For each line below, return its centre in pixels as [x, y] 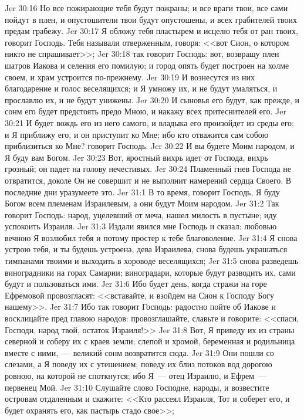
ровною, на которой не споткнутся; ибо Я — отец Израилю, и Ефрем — [136, 375]
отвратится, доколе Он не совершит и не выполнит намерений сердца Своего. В [148, 180]
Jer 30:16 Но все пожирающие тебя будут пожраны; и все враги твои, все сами [146, 8]
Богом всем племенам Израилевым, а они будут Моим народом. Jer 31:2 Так [142, 203]
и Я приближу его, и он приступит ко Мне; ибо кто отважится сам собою [137, 134]
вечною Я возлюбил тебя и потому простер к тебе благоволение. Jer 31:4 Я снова [151, 237]
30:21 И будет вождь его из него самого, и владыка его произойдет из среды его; [149, 122]
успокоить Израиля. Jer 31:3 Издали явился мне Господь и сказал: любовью [141, 226]
